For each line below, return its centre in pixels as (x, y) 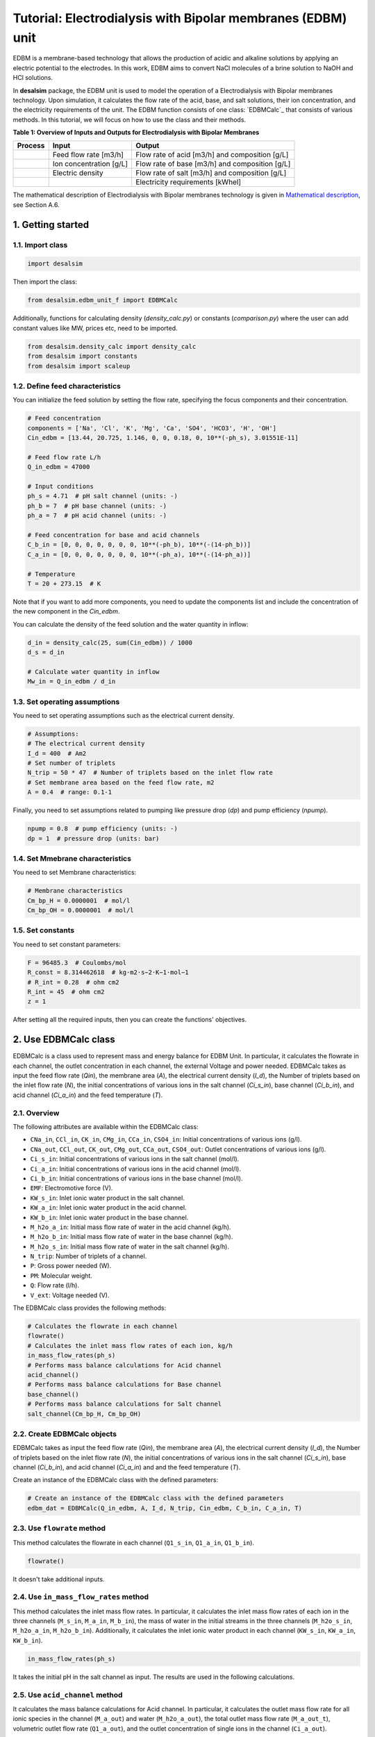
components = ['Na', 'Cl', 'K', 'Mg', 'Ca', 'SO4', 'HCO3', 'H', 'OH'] (152, 428)
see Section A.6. (36, 204)
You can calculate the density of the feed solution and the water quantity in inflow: (131, 624)
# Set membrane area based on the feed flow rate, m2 (121, 782)
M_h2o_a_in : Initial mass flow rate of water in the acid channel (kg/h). (131, 1227)
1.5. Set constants (44, 930)
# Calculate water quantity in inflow (93, 672)
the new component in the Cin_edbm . (66, 611)
